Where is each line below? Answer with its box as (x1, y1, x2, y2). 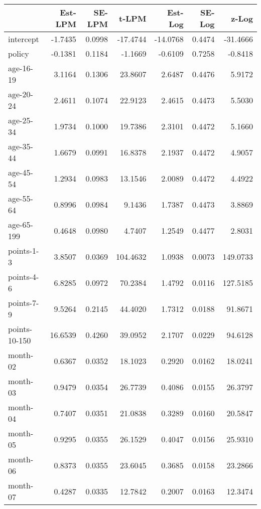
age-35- (8, 140, 33, 152)
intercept (8, 33, 39, 45)
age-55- (8, 193, 33, 204)
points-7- (8, 297, 39, 308)
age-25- (8, 114, 33, 126)
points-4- (8, 271, 39, 282)
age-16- (8, 62, 33, 74)
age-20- (8, 88, 33, 100)
